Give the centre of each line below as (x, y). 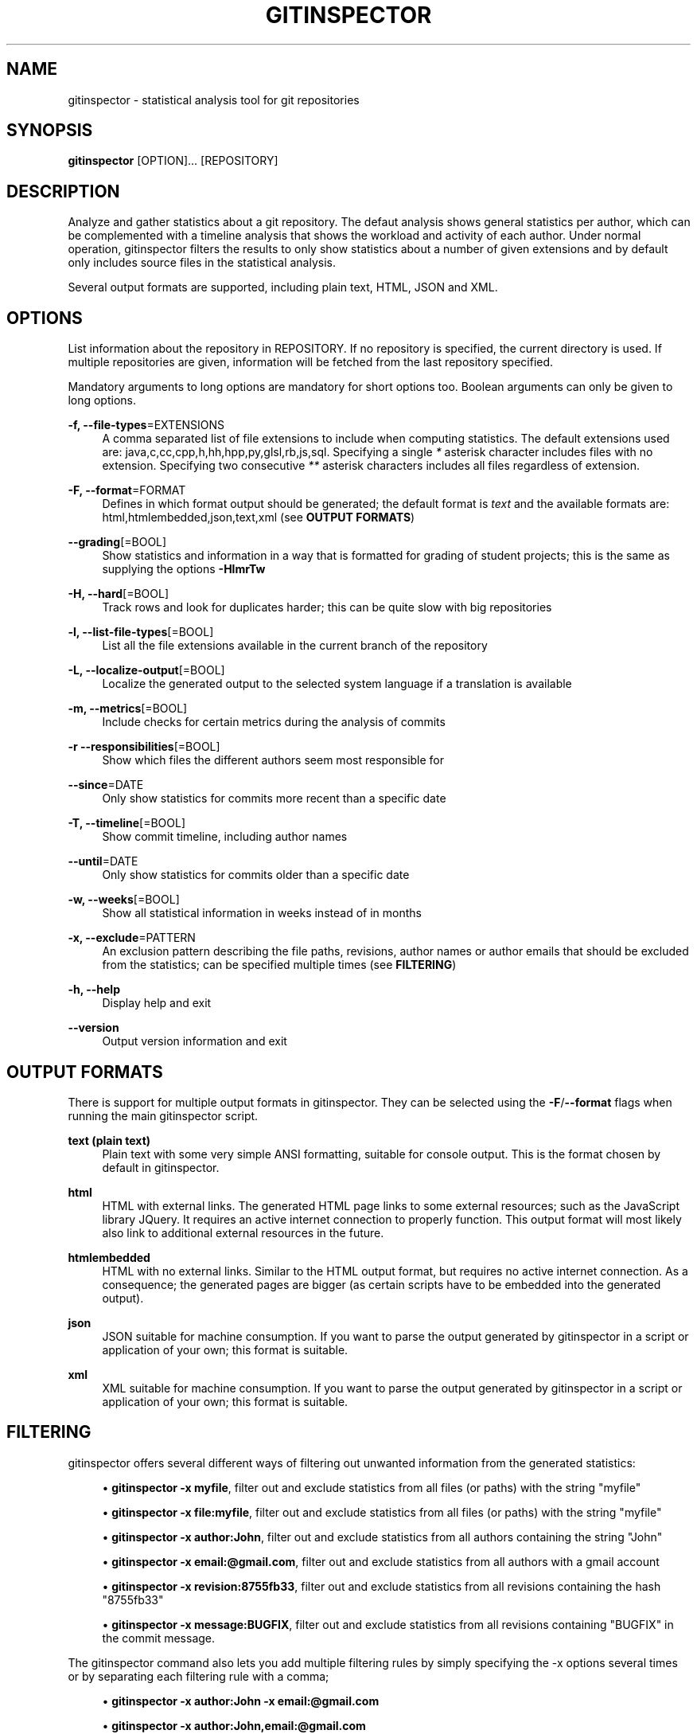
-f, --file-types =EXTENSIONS (146, 425)
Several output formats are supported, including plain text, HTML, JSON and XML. (283, 287)
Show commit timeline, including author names (225, 837)
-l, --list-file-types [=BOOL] (141, 632)
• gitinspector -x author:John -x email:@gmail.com (241, 1701)
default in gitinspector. (161, 1167)
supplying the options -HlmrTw (184, 569)
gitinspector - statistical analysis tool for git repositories (214, 100)
